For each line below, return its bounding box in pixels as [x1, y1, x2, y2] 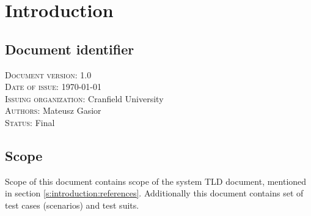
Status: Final [5, 116, 55, 128]
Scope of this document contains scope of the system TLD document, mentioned [5, 174, 307, 187]
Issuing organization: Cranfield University [5, 92, 164, 105]
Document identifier [5, 39, 134, 58]
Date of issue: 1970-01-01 [5, 80, 101, 93]
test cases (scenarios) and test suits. [5, 198, 139, 211]
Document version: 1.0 [5, 68, 92, 81]
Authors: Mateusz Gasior [5, 104, 101, 117]
